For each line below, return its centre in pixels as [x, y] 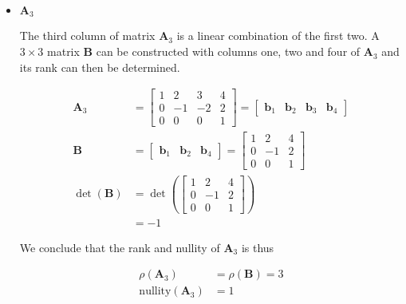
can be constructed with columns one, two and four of [228, 51]
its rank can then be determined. [100, 67]
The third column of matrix [87, 36]
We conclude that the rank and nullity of [120, 247]
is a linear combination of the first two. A [278, 36]
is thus [258, 247]
